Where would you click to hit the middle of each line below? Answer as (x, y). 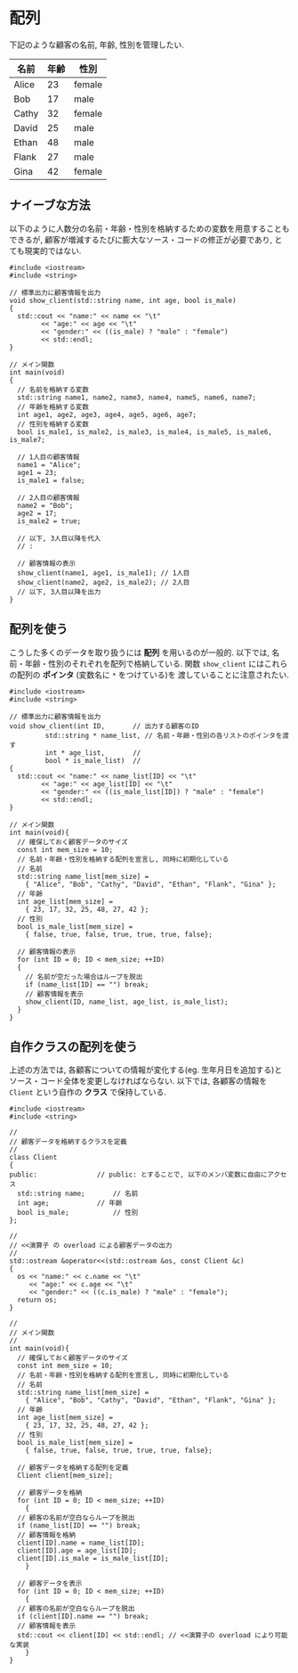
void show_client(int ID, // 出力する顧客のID (104, 726)
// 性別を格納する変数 (53, 424)
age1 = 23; (37, 472)
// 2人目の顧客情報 (48, 497)
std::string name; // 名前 (78, 1194)
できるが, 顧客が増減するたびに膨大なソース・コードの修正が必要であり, (141, 239)
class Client (33, 1158)
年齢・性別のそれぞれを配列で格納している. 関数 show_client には (145, 663)
